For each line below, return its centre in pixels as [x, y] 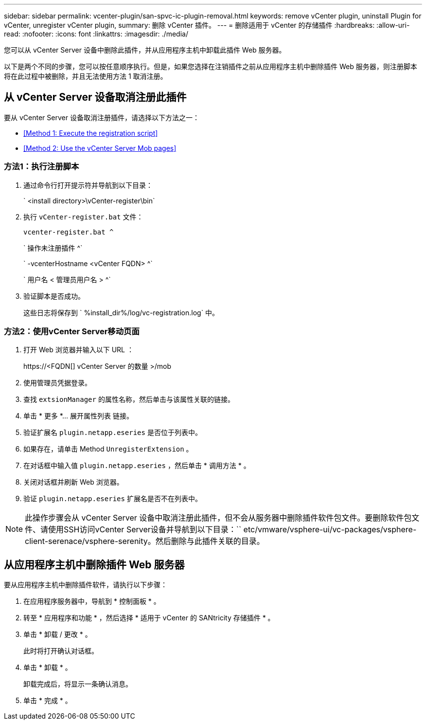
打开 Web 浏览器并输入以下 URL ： [79, 350]
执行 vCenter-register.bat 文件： [83, 217]
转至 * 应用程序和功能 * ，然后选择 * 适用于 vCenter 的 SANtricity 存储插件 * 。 [149, 618]
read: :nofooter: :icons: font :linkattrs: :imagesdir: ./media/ [96, 34]
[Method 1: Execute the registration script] [91, 133]
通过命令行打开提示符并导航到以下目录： [88, 185]
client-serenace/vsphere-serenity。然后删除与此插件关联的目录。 [145, 541]
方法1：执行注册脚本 [42, 167]
